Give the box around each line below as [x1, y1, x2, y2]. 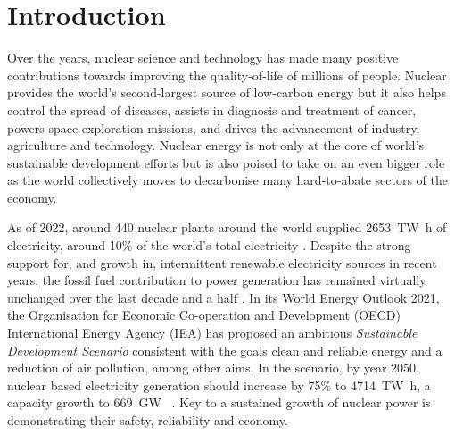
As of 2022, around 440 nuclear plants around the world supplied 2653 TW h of [7, 218, 447, 237]
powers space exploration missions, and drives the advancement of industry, [7, 118, 420, 137]
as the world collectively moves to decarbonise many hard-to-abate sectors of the [7, 171, 448, 189]
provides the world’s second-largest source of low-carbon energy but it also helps [7, 83, 446, 102]
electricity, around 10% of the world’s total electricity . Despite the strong [7, 236, 411, 255]
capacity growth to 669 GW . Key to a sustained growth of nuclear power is [7, 393, 431, 412]
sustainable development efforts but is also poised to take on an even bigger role [7, 153, 445, 171]
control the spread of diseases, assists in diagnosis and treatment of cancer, [7, 100, 417, 119]
